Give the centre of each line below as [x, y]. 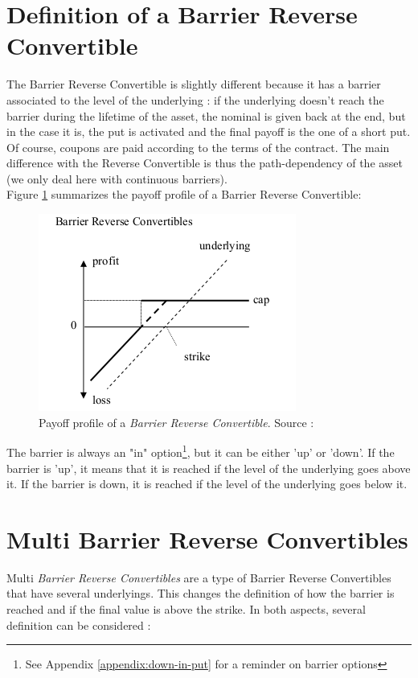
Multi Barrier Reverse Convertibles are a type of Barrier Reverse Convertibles [199, 577]
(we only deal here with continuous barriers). [117, 178]
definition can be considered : [79, 625]
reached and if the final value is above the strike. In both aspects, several [186, 609]
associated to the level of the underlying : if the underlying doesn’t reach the [195, 99]
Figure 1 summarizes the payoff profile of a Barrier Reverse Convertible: [184, 194]
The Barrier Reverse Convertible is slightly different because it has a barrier [194, 84]
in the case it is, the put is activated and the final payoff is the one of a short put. [209, 131]
